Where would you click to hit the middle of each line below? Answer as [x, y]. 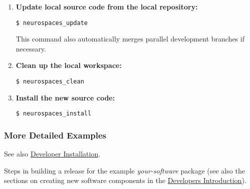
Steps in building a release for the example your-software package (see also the [124, 170]
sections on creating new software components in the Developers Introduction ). [125, 180]
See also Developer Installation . [52, 154]
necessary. [31, 48]
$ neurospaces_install [54, 114]
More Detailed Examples [55, 135]
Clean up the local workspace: [69, 65]
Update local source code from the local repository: [107, 6]
